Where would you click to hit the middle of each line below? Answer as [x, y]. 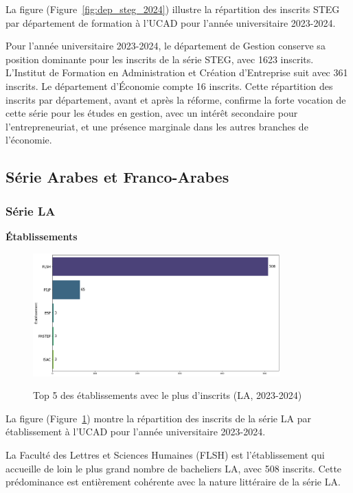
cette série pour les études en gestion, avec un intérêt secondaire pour [152, 113]
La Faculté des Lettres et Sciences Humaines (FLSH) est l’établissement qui [165, 455]
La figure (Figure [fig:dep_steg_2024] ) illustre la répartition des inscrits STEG [173, 9]
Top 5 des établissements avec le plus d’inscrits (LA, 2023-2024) [168, 395]
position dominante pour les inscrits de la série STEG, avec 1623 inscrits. [160, 59]
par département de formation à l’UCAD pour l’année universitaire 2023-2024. [171, 22]
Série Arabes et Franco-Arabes [117, 177]
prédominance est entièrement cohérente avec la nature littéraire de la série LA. [173, 482]
